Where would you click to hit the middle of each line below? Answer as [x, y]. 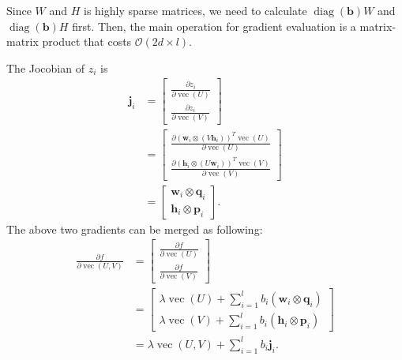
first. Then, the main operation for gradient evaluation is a [214, 26]
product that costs [87, 41]
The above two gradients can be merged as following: [135, 229]
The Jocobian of [45, 67]
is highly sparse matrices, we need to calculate [195, 10]
